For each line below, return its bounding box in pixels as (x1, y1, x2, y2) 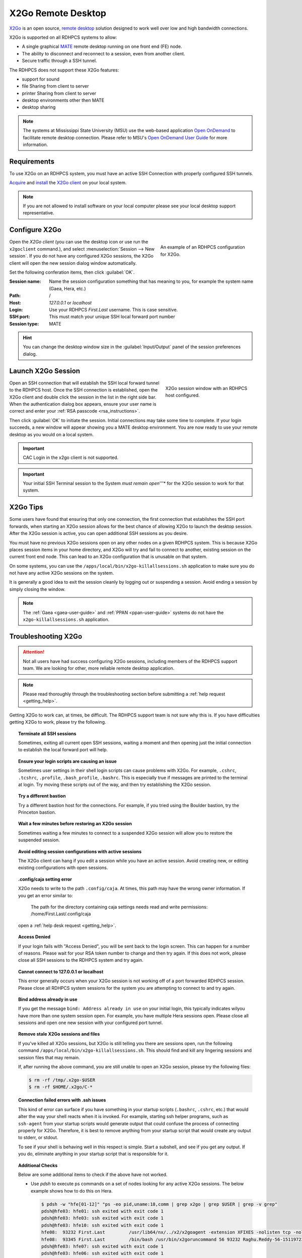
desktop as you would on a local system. (9, 431, 94, 437)
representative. (23, 210, 55, 216)
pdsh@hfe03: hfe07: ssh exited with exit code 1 (41, 1243, 164, 1249)
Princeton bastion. (18, 809, 56, 815)
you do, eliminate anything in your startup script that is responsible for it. (18, 1151, 169, 1157)
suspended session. (18, 837, 60, 843)
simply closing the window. (9, 586, 65, 592)
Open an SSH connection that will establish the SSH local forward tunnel (9, 380, 160, 386)
